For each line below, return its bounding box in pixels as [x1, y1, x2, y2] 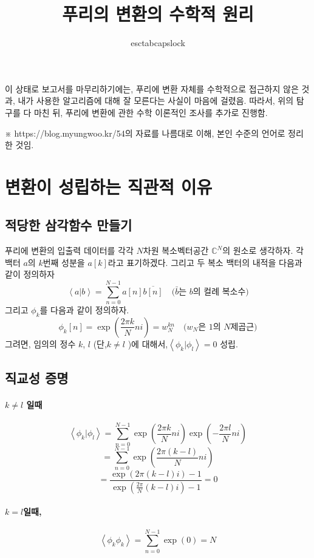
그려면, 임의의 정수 [5, 337, 76, 350]
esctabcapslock [131, 36, 185, 49]
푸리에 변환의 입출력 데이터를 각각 [5, 244, 134, 257]
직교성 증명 [5, 369, 69, 387]
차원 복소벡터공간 [143, 244, 209, 257]
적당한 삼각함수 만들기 [5, 216, 132, 234]
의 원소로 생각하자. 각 [222, 244, 304, 257]
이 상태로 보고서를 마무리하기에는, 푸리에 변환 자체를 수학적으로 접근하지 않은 [5, 82, 299, 95]
